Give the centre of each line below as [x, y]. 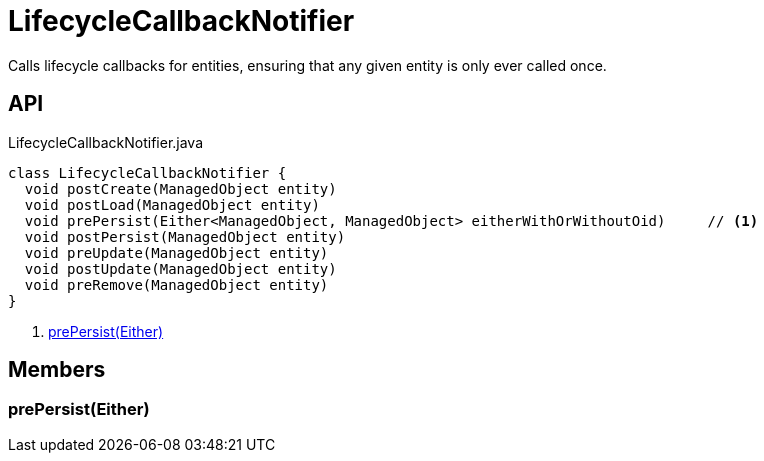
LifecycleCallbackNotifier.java [106, 142]
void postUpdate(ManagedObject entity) [180, 268]
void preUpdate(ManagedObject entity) [176, 252]
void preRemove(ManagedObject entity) [176, 284]
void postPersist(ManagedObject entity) [185, 236]
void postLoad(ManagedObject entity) [172, 204]
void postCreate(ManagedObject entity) [180, 188]
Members [57, 370]
